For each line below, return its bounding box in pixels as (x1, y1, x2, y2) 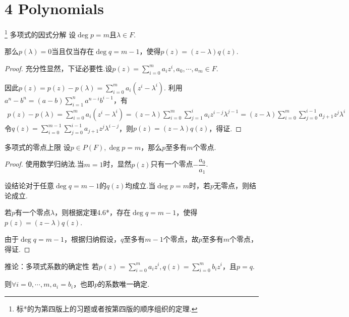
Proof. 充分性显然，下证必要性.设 (5, 63, 112, 73)
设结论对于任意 (5, 180, 54, 190)
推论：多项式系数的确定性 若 (5, 260, 99, 271)
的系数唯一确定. (98, 279, 150, 289)
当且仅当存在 (51, 46, 94, 57)
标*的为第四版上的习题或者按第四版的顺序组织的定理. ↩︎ (16, 303, 198, 313)
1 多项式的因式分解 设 (5, 28, 76, 39)
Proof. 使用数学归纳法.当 (5, 159, 84, 169)
